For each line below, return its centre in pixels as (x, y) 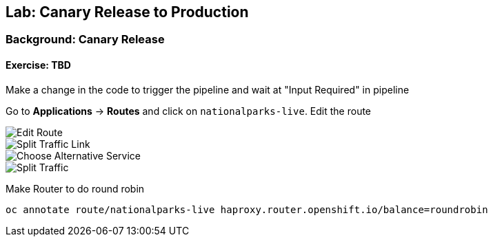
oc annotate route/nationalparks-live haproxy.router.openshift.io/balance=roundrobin (247, 209)
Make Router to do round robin (75, 188)
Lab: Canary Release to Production (127, 12)
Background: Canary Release (85, 40)
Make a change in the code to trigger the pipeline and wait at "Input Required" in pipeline (208, 89)
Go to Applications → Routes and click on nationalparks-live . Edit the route (189, 111)
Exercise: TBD (38, 65)
